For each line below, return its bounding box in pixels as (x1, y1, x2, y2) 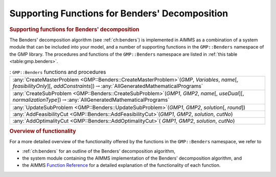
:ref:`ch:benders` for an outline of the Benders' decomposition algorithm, (22, 148, 176, 154)
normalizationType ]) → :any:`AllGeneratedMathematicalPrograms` (12, 96, 170, 103)
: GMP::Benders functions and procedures (9, 68, 106, 75)
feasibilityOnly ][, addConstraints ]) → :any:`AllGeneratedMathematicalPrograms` (12, 82, 203, 90)
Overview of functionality (9, 127, 76, 135)
